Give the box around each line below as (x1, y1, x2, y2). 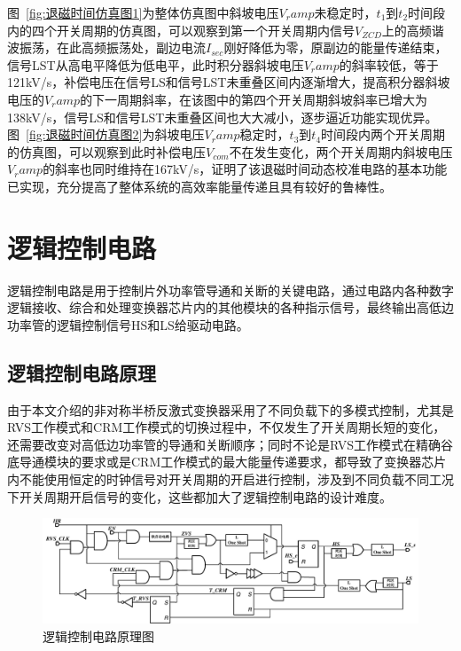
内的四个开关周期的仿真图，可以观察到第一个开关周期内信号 (7, 20, 355, 39)
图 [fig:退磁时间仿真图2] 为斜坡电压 (7, 125, 205, 144)
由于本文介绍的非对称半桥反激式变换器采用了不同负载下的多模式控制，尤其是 (7, 400, 454, 419)
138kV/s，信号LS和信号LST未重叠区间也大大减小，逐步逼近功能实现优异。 (7, 107, 438, 126)
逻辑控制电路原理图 (43, 627, 154, 646)
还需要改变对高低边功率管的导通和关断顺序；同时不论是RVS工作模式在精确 (7, 435, 441, 453)
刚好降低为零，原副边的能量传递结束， (223, 38, 448, 57)
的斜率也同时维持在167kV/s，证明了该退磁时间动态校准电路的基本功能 (43, 160, 448, 178)
